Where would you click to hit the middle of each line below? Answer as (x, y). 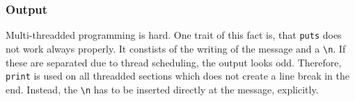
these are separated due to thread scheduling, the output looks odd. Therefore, (174, 62)
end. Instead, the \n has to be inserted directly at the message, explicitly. (162, 89)
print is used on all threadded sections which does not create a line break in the (177, 76)
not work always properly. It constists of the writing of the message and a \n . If (176, 48)
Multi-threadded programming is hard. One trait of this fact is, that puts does (174, 35)
